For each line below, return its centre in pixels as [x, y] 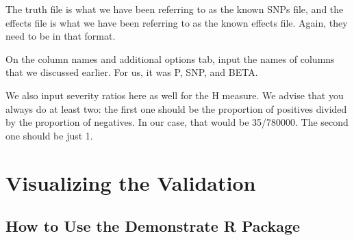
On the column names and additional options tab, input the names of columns [170, 58]
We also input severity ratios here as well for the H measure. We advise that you [175, 95]
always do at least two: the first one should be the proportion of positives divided [176, 108]
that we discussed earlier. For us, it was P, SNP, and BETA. [132, 72]
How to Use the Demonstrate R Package [153, 226]
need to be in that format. [61, 36]
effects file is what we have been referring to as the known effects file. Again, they [177, 22]
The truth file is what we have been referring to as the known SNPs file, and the [175, 9]
